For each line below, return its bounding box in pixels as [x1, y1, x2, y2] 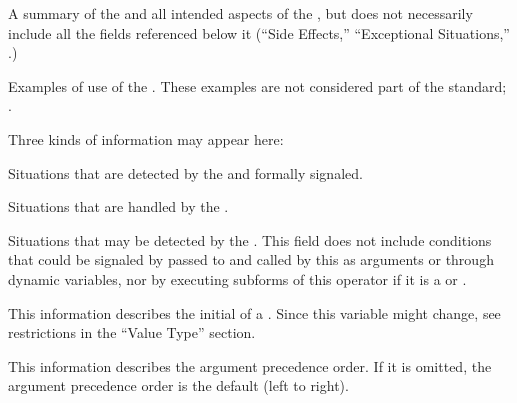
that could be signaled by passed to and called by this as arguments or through [8, 249, 494, 270]
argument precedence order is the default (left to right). [8, 375, 349, 396]
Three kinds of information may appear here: [8, 128, 284, 149]
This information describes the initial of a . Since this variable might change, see [8, 302, 501, 323]
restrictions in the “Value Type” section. [8, 322, 256, 343]
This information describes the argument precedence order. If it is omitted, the [8, 355, 492, 376]
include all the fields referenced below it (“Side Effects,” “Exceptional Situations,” [8, 22, 510, 43]
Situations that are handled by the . [8, 196, 229, 217]
